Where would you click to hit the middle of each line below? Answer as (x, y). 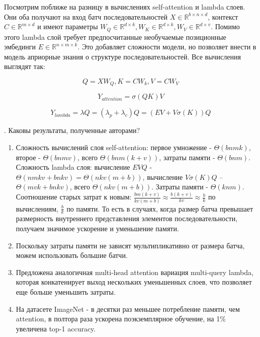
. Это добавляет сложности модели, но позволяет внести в (167, 47)
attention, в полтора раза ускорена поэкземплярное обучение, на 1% (121, 319)
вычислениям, (37, 208)
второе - (28, 157)
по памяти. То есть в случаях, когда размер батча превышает (160, 208)
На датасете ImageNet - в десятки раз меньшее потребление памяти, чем (128, 309)
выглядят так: (25, 66)
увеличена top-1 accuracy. (56, 328)
